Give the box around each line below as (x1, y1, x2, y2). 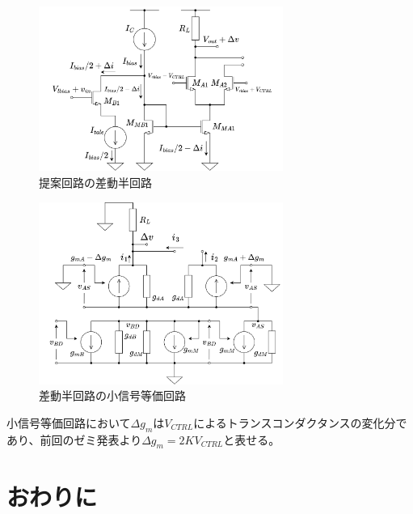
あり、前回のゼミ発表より (6, 431, 142, 448)
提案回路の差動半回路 (39, 174, 152, 191)
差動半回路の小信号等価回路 (39, 387, 186, 404)
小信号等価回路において (6, 414, 131, 431)
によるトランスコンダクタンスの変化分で (193, 414, 407, 431)
